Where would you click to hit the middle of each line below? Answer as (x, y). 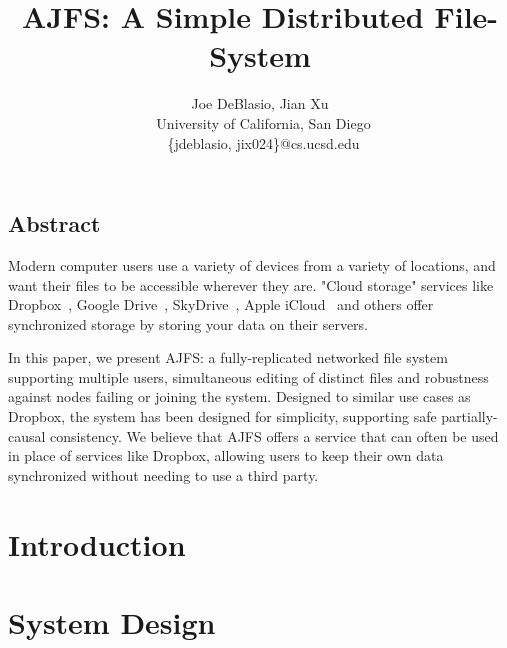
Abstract (54, 223)
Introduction (97, 543)
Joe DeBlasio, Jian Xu (260, 103)
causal (27, 435)
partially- (469, 416)
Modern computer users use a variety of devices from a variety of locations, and (252, 264)
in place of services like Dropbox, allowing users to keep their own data (226, 455)
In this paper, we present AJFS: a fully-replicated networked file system (228, 357)
